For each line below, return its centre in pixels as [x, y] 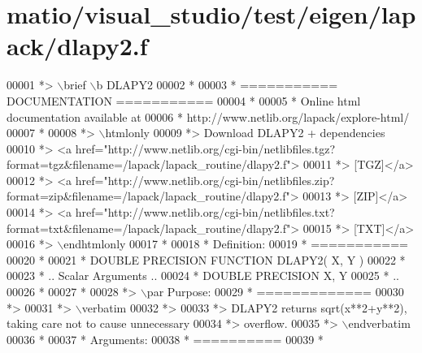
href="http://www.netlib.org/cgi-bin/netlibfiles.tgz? [205, 148]
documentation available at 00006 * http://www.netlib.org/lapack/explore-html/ [208, 116]
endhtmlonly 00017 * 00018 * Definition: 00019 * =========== [236, 244]
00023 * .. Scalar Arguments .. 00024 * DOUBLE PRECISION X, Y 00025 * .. [203, 276]
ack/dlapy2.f [77, 46]
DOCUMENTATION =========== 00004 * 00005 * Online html [184, 100]
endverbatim [379, 323]
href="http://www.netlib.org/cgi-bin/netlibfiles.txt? [205, 212]
